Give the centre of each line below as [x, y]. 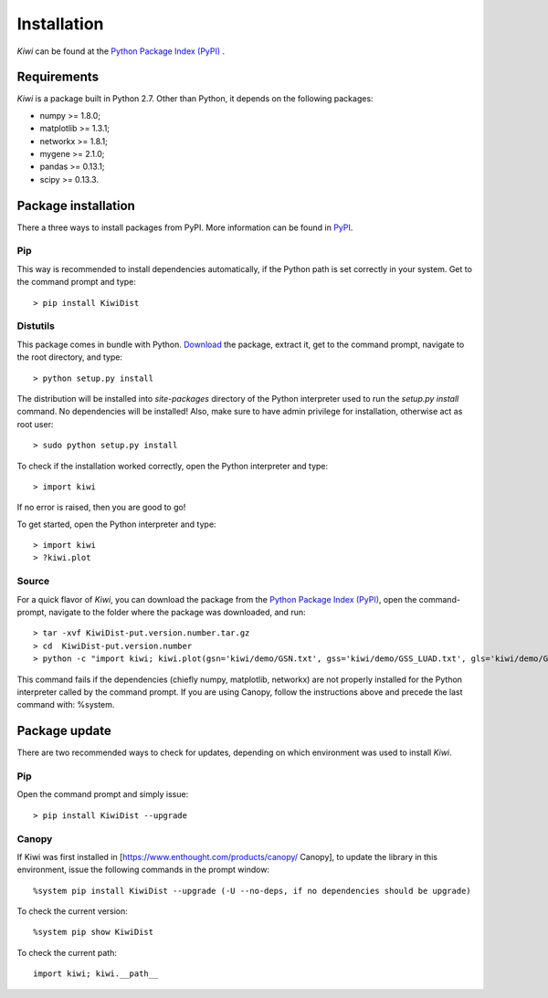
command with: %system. [66, 705]
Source [33, 582]
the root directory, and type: [70, 357]
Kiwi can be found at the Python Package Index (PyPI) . [121, 51]
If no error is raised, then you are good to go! [101, 508]
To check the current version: [72, 911]
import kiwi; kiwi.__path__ [96, 974]
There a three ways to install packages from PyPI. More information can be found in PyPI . [185, 227]
